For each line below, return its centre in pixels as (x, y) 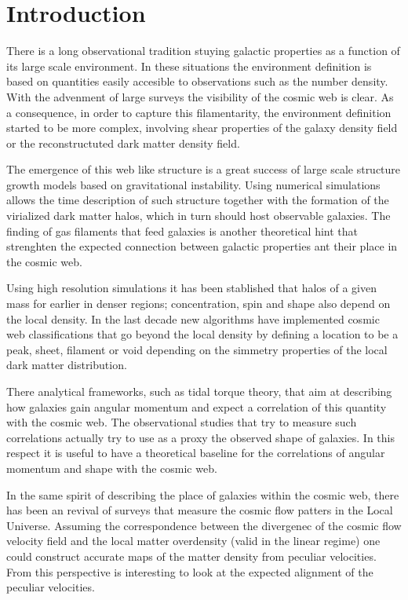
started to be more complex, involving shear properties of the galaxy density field (202, 128)
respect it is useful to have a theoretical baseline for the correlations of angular (196, 453)
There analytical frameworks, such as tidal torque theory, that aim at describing (199, 391)
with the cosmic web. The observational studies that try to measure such (182, 422)
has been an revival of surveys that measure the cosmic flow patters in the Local (200, 510)
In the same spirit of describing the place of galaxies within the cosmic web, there (203, 494)
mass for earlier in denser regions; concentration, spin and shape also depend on (199, 304)
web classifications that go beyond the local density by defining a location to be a (202, 334)
